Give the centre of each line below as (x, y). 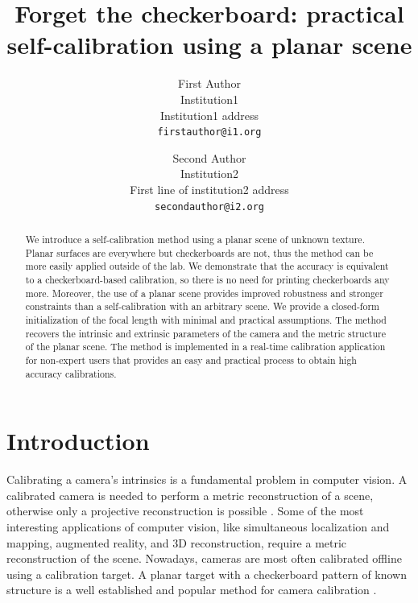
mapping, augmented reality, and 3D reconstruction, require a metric (177, 542)
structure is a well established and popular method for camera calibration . (192, 590)
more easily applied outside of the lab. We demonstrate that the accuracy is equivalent (207, 266)
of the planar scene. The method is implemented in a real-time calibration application (205, 347)
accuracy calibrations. (71, 373)
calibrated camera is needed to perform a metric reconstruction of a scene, (190, 495)
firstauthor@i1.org (209, 132)
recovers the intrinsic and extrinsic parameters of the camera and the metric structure (205, 333)
